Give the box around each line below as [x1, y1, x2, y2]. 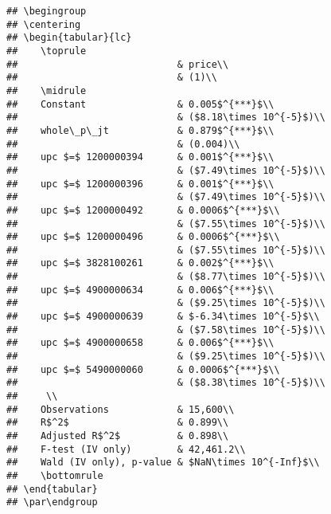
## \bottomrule [6, 469, 103, 481]
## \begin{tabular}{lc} [6, 32, 132, 44]
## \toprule [6, 45, 87, 57]
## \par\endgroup [6, 496, 98, 508]
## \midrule [6, 84, 87, 96]
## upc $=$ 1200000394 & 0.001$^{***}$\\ [6, 151, 275, 163]
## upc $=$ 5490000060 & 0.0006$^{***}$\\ [6, 363, 280, 375]
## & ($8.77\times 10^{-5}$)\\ [6, 271, 325, 283]
